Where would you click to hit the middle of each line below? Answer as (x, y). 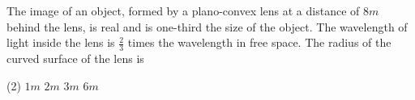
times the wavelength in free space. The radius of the (259, 42)
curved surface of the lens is (75, 58)
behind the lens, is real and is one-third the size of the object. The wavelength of (207, 26)
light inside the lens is (61, 42)
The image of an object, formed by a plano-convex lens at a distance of (183, 10)
